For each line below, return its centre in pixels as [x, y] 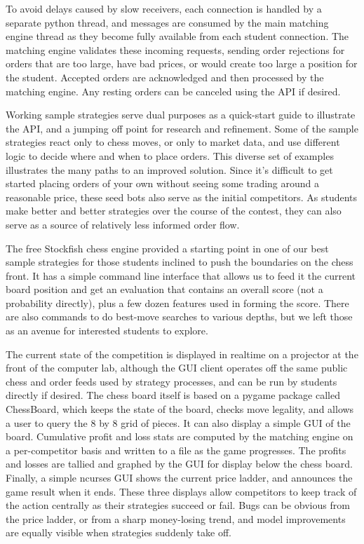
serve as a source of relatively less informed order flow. [123, 224]
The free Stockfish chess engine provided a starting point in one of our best [167, 248]
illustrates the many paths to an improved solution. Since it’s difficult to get [169, 169]
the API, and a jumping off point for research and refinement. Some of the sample [182, 128]
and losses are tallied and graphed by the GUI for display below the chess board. [179, 464]
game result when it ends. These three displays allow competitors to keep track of [181, 491]
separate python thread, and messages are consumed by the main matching [167, 22]
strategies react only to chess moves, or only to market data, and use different [173, 142]
